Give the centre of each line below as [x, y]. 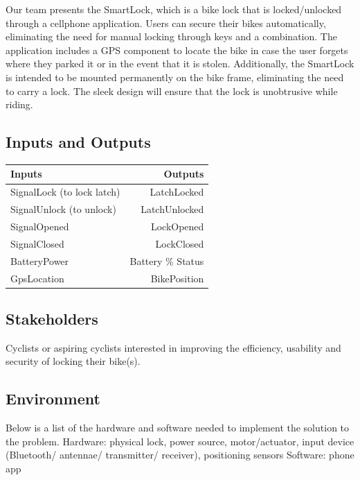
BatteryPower [40, 260]
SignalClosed [37, 243]
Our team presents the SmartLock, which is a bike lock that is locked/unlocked [174, 9]
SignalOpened [40, 226]
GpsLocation [37, 278]
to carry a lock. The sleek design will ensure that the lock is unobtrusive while [172, 91]
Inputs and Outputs [78, 142]
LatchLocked [177, 192]
